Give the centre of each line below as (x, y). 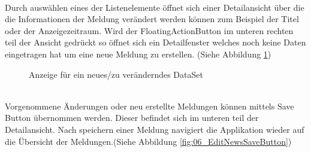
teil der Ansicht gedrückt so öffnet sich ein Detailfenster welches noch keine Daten (155, 42)
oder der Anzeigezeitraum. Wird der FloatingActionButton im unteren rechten (149, 30)
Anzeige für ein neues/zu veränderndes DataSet (116, 74)
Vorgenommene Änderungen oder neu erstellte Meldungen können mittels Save (150, 106)
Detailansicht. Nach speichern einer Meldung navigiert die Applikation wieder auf (155, 129)
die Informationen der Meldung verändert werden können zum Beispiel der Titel (152, 19)
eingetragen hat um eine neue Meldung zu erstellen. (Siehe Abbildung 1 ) (138, 54)
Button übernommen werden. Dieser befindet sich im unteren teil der (132, 118)
